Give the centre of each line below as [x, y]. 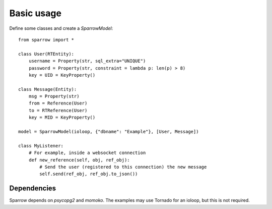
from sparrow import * [46, 40]
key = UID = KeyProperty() [62, 75]
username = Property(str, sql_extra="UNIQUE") [87, 61]
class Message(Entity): [48, 89]
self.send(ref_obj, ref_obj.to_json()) [89, 174]
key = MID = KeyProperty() [62, 118]
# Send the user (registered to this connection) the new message [123, 167]
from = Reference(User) [58, 103]
